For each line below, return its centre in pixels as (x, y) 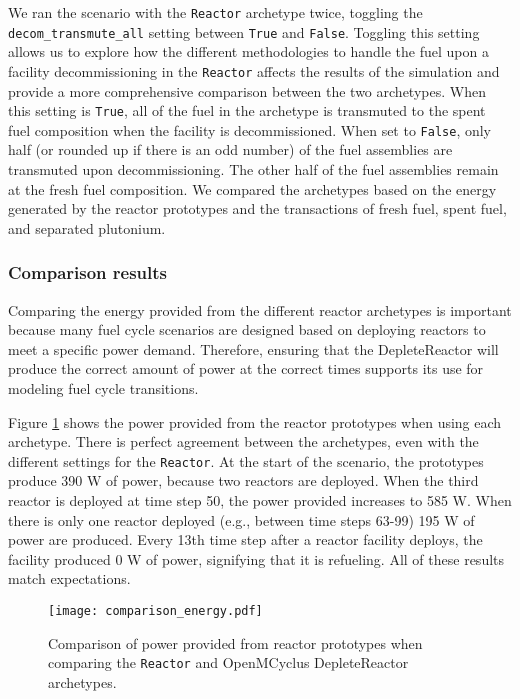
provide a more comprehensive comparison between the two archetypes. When (247, 90)
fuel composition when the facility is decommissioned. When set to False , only (250, 129)
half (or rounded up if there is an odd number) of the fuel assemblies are (230, 149)
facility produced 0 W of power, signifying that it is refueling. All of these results (256, 558)
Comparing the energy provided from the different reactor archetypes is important (260, 309)
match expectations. (69, 578)
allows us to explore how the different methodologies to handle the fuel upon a (248, 51)
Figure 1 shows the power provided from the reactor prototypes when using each (255, 421)
